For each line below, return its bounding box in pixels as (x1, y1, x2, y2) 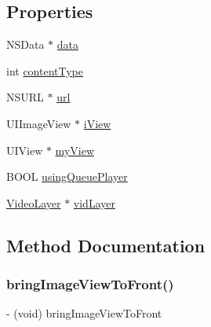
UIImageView (6, 115, 71, 131)
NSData (6, 36, 45, 53)
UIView (6, 141, 43, 158)
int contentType (6, 62, 84, 79)
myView (55, 141, 94, 158)
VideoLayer (6, 194, 61, 211)
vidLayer (73, 194, 115, 211)
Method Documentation (6, 233, 206, 257)
